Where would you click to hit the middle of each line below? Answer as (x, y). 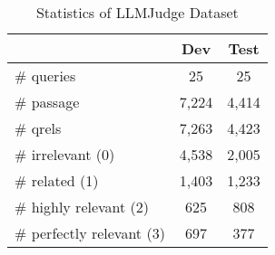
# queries (45, 76)
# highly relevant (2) (82, 207)
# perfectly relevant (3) (90, 233)
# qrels (38, 128)
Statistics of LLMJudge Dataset (137, 12)
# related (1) (57, 180)
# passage (47, 102)
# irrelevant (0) (65, 154)
